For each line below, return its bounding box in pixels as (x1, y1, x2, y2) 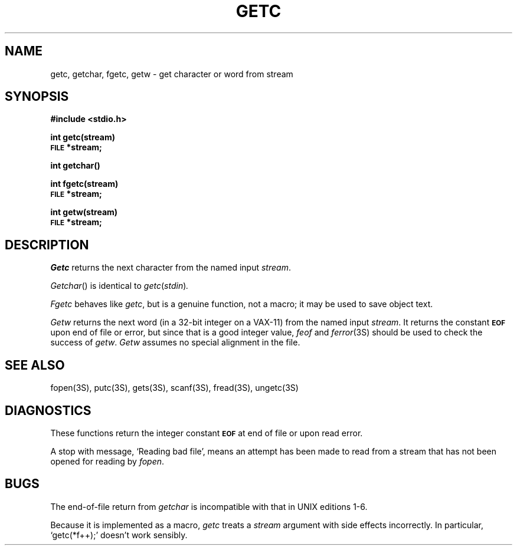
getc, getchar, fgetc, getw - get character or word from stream (50, 68, 293, 79)
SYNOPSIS (5, 89, 69, 104)
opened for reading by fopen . (50, 456, 165, 466)
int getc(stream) (50, 132, 116, 143)
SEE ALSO (5, 357, 65, 373)
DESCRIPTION (5, 237, 89, 252)
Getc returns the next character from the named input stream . (50, 262, 291, 273)
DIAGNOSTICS (5, 403, 91, 418)
